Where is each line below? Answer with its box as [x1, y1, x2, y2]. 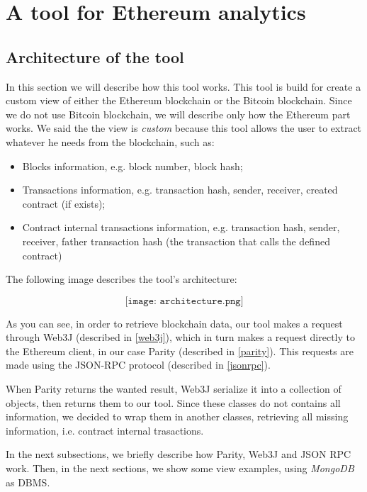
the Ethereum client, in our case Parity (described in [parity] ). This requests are [6, 343, 354, 358]
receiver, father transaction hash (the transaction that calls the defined [22, 233, 330, 248]
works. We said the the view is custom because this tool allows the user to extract [6, 121, 362, 135]
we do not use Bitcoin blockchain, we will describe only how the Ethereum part [6, 106, 351, 121]
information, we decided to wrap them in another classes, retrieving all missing [6, 409, 349, 424]
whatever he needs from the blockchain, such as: [6, 134, 215, 149]
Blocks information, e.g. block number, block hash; [22, 158, 243, 173]
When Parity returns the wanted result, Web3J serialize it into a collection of [6, 381, 341, 396]
